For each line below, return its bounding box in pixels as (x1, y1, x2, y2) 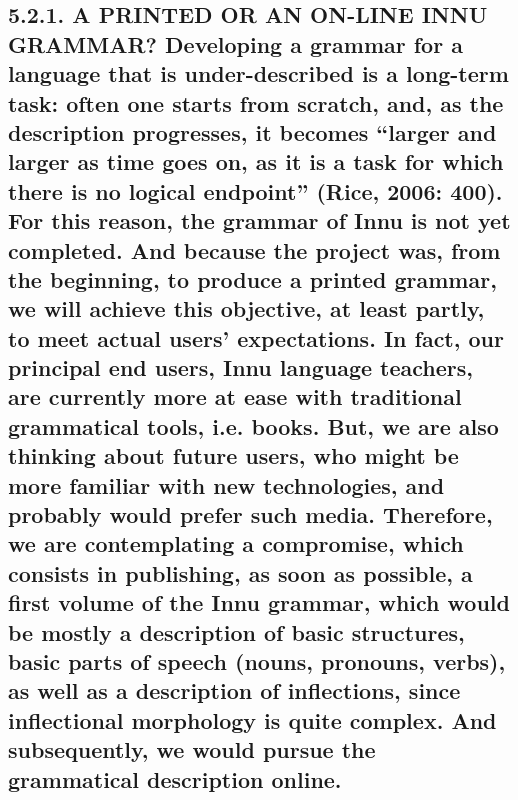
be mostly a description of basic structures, (8, 616, 465, 647)
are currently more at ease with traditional (8, 381, 462, 412)
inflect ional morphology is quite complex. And (8, 704, 497, 735)
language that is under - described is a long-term (8, 58, 509, 89)
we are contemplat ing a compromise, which (8, 528, 464, 559)
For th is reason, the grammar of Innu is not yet (8, 205, 511, 236)
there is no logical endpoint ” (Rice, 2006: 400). (8, 175, 503, 206)
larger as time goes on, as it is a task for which (8, 146, 504, 177)
